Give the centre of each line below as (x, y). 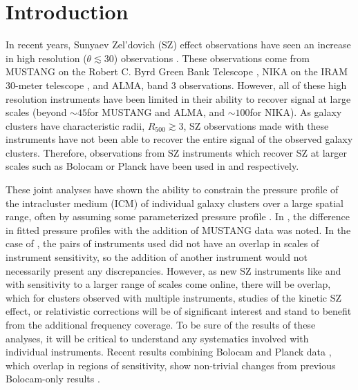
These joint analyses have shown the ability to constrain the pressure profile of (172, 189)
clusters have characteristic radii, (75, 125)
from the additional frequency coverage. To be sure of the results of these (161, 324)
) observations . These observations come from (211, 58)
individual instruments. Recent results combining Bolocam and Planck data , (169, 352)
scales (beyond (36, 112)
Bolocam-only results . (53, 379)
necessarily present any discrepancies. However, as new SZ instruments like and (173, 270)
